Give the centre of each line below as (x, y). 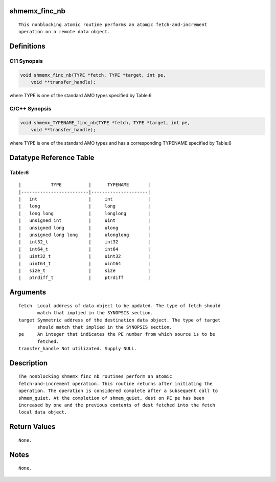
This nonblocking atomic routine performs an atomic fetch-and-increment (113, 25)
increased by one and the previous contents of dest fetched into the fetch (117, 405)
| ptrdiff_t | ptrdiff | (85, 278)
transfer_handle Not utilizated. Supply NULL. (78, 349)
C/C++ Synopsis (30, 109)
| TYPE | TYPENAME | (85, 185)
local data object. (43, 412)
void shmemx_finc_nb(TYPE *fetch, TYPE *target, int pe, (93, 75)
